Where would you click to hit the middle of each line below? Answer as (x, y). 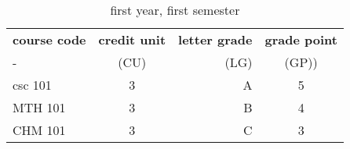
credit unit (132, 39)
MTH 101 (39, 107)
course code (49, 39)
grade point (301, 39)
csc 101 (32, 85)
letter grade (215, 39)
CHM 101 (39, 130)
